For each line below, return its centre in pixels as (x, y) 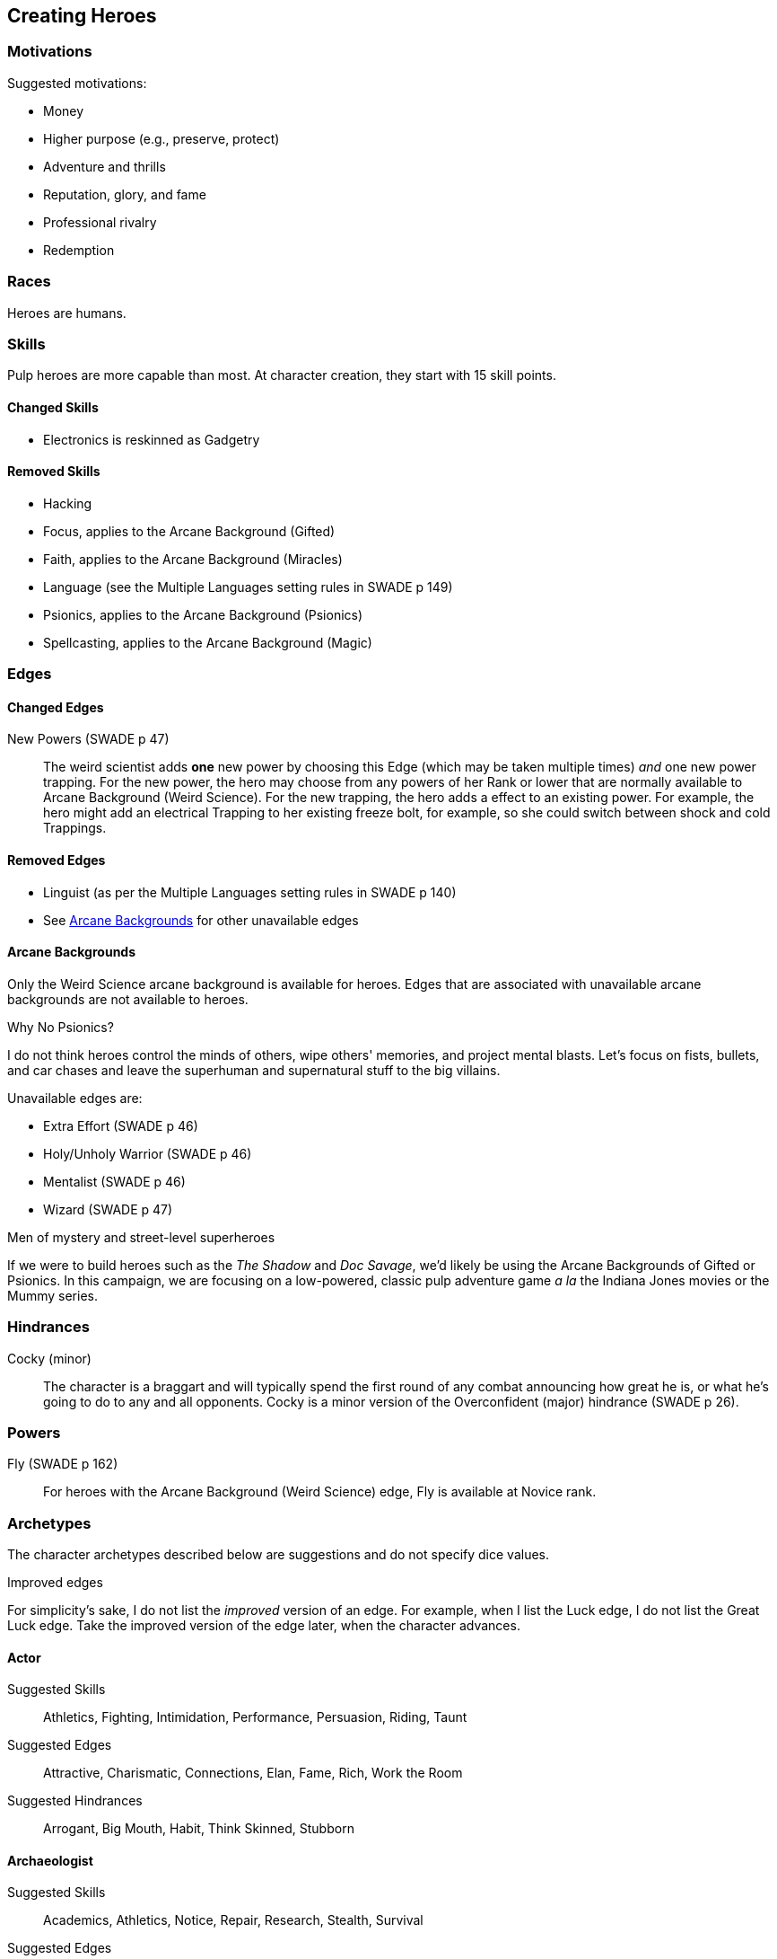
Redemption (79, 250)
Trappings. (75, 828)
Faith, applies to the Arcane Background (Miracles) (193, 559)
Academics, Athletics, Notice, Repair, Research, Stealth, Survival (233, 1920)
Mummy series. (52, 1295)
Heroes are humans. (67, 313)
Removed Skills (54, 472)
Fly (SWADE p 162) (63, 1464)
